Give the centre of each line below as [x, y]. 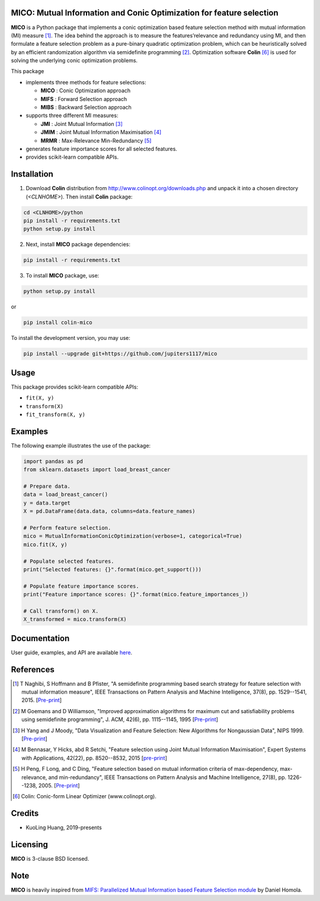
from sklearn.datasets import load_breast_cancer [97, 470]
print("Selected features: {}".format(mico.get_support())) [113, 569]
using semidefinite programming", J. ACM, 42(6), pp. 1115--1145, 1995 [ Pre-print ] [120, 720]
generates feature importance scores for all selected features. [102, 149]
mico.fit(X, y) [45, 544]
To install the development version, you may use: [71, 338]
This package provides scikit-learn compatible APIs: [75, 387]
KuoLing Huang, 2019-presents [64, 828]
